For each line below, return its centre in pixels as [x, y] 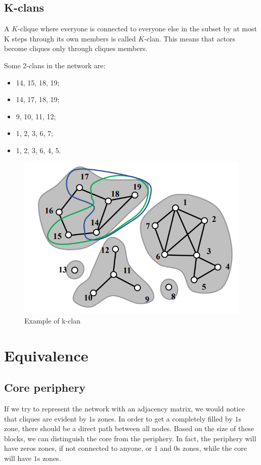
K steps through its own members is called [70, 38]
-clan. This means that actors [190, 38]
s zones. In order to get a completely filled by [162, 418]
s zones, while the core [212, 448]
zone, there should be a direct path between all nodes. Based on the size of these [129, 428]
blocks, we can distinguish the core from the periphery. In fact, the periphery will [130, 438]
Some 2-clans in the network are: [55, 65]
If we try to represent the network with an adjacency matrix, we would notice [124, 408]
